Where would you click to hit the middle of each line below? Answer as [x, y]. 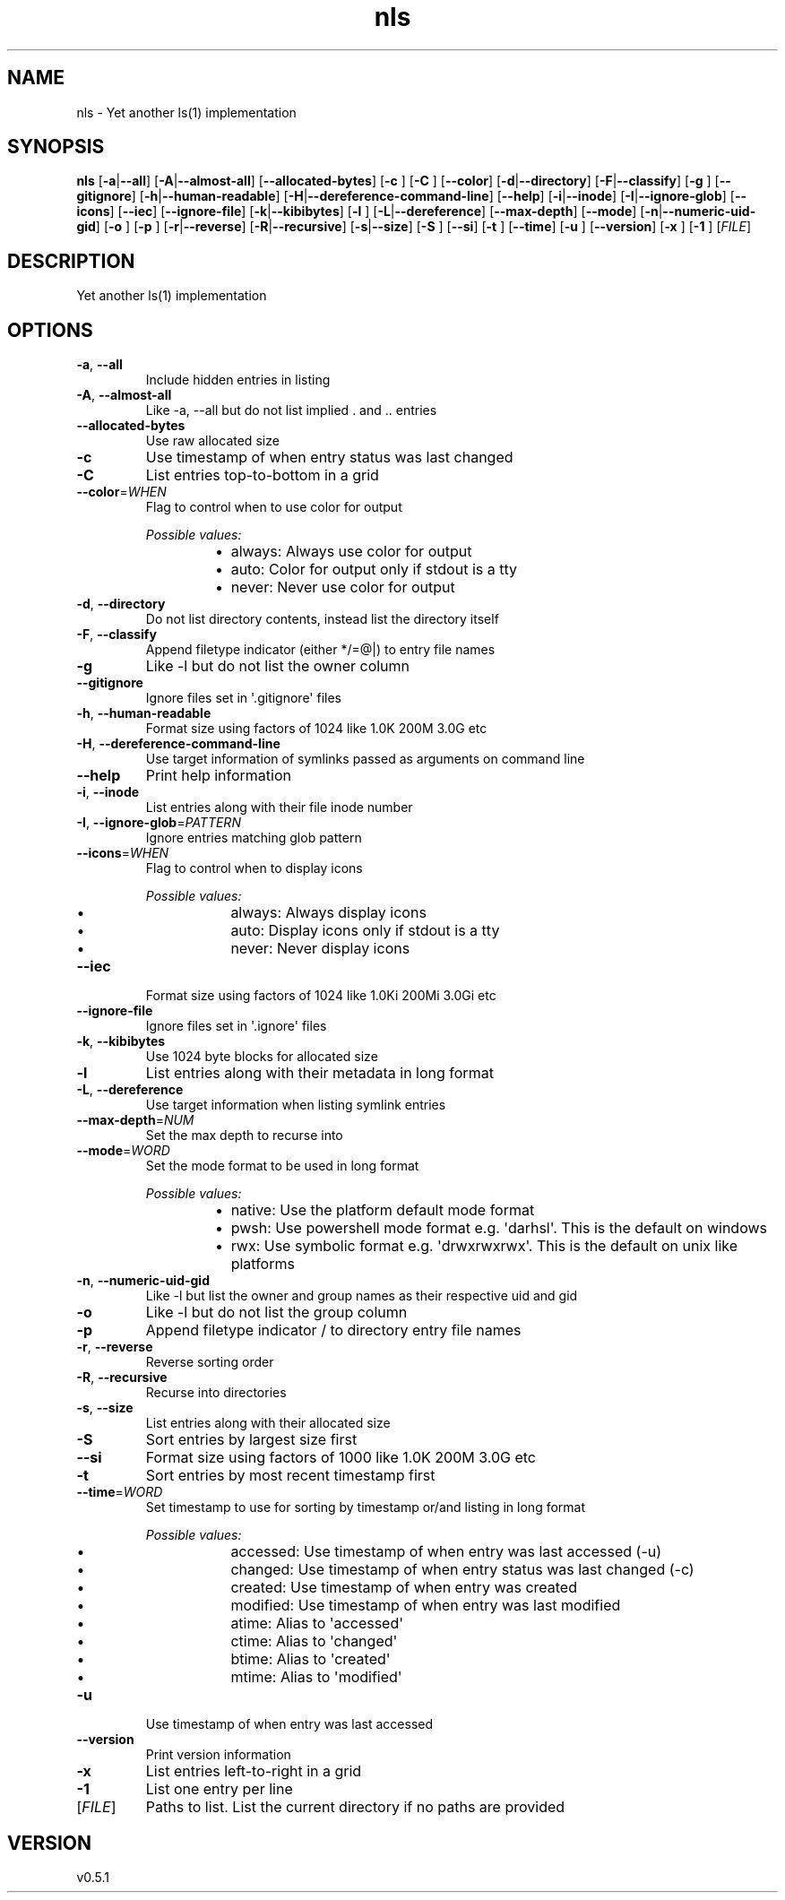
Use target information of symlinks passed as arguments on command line [365, 759]
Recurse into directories [216, 1393]
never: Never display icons [320, 949]
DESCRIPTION [71, 261]
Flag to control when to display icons [254, 868]
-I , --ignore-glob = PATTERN [159, 823]
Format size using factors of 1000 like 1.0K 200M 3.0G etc [341, 1458]
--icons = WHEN [123, 853]
